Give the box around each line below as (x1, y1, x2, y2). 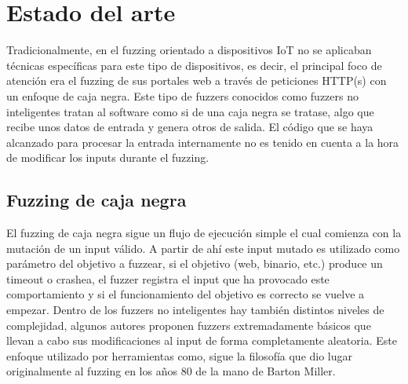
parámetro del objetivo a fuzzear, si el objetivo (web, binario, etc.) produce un (6, 255, 383, 272)
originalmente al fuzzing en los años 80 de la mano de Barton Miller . (6, 363, 336, 379)
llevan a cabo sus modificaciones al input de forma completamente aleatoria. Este (6, 332, 397, 349)
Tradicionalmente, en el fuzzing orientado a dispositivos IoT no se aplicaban (6, 42, 372, 58)
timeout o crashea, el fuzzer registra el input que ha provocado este (6, 270, 330, 287)
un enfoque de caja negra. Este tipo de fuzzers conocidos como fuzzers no (6, 87, 359, 104)
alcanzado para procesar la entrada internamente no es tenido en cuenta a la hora (6, 133, 399, 150)
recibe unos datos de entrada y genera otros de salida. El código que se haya (6, 119, 373, 135)
